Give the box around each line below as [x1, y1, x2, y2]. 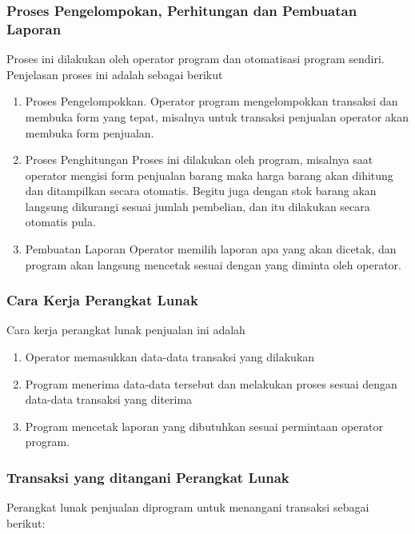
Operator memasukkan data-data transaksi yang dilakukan [25, 349, 315, 365]
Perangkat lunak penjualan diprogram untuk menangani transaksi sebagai [6, 499, 369, 516]
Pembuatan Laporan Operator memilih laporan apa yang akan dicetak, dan [25, 241, 397, 257]
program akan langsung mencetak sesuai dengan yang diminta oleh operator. [25, 256, 401, 273]
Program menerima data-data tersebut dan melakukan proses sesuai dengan [25, 375, 397, 392]
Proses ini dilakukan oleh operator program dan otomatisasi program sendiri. [6, 50, 385, 67]
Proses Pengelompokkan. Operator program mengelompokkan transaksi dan [25, 93, 398, 110]
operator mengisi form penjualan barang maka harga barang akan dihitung [25, 166, 393, 183]
